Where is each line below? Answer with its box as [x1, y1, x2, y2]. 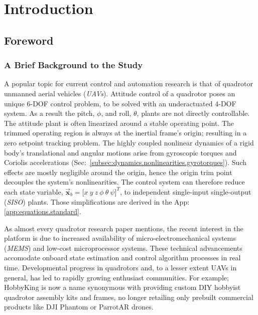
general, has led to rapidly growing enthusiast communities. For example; [4, 272, 229, 282]
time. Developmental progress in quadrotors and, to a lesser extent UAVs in [4, 262, 237, 273]
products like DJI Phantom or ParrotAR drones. [4, 301, 154, 312]
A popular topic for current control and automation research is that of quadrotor [4, 78, 253, 89]
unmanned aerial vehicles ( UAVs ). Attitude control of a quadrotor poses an [4, 88, 235, 98]
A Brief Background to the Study [4, 59, 143, 71]
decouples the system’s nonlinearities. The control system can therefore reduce [4, 177, 245, 187]
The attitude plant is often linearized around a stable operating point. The [4, 117, 234, 128]
